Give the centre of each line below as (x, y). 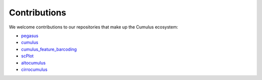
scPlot (27, 56)
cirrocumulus (34, 69)
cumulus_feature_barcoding (49, 49)
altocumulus (33, 63)
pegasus (30, 36)
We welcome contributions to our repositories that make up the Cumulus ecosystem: (94, 27)
